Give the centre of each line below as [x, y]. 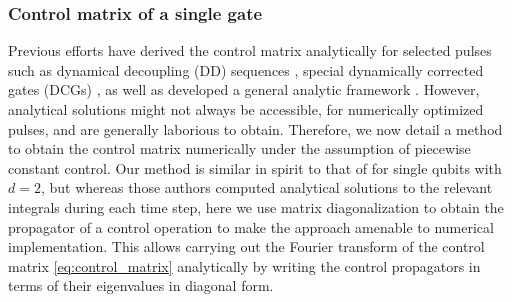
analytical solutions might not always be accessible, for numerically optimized [246, 109]
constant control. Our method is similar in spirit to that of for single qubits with [255, 167]
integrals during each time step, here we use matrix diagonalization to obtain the [256, 206]
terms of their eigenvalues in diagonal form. [141, 285]
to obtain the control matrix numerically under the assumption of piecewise [239, 148]
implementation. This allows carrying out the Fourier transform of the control [246, 246]
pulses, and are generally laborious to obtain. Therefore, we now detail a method [255, 128]
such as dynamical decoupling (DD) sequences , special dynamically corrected [246, 69]
